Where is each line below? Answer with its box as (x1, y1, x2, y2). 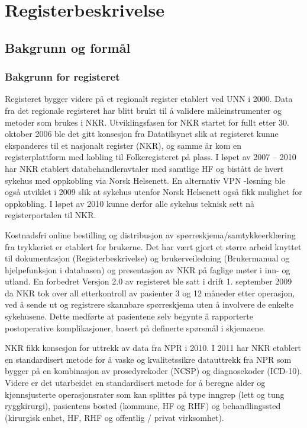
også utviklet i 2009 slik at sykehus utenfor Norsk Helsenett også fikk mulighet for (5, 186, 302, 198)
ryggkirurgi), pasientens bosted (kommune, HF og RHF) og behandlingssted (5, 400, 281, 412)
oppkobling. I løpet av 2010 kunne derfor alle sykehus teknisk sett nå (5, 197, 254, 209)
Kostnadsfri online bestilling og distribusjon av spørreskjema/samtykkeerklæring (5, 228, 296, 241)
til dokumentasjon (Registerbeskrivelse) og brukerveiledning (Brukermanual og (5, 252, 290, 264)
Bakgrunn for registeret (5, 69, 120, 84)
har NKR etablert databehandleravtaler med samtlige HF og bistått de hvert (5, 162, 284, 174)
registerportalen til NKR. (5, 209, 96, 221)
